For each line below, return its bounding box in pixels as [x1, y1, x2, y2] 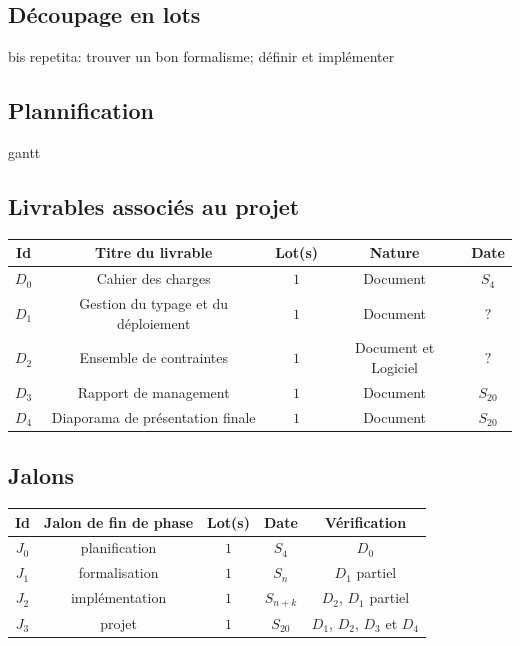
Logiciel [371, 357, 419, 378]
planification [80, 537, 157, 558]
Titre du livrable [95, 242, 213, 263]
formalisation [78, 562, 159, 583]
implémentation [70, 587, 167, 608]
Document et [355, 337, 435, 358]
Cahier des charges [96, 268, 211, 289]
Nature [369, 242, 420, 263]
